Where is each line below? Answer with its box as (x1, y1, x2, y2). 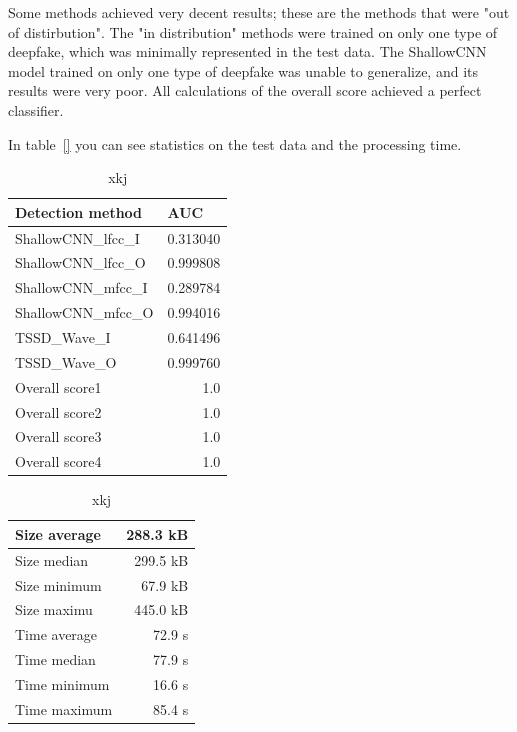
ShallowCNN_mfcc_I (15, 277, 148, 298)
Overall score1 (15, 376, 102, 397)
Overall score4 (15, 451, 102, 472)
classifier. (8, 99, 64, 120)
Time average (15, 624, 98, 645)
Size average (15, 523, 102, 544)
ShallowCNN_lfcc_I (15, 227, 140, 248)
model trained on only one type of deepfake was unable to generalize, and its (8, 60, 479, 81)
